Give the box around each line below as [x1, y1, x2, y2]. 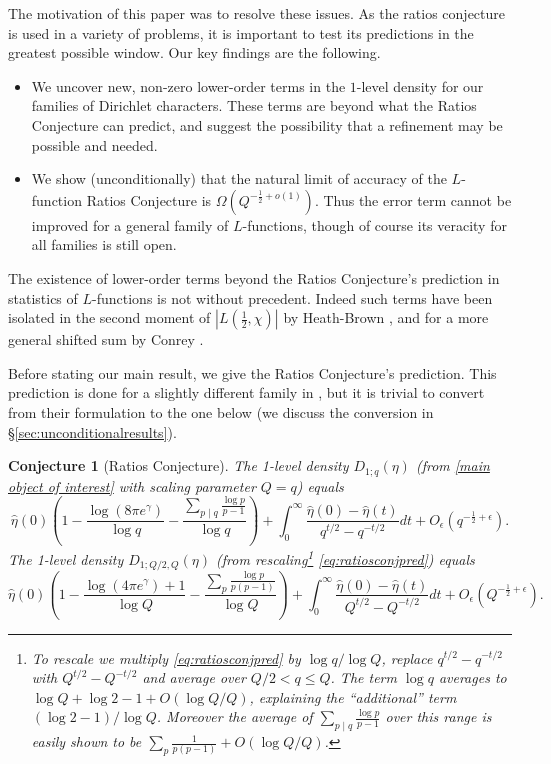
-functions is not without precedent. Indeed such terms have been [92, 287, 493, 308]
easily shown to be [31, 731, 142, 752]
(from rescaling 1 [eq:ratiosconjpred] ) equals [216, 546, 475, 569]
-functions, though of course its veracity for [242, 214, 507, 235]
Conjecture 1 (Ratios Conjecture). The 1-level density [8, 455, 349, 476]
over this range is [385, 706, 492, 727]
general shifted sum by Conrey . [8, 329, 204, 350]
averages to [438, 667, 507, 688]
